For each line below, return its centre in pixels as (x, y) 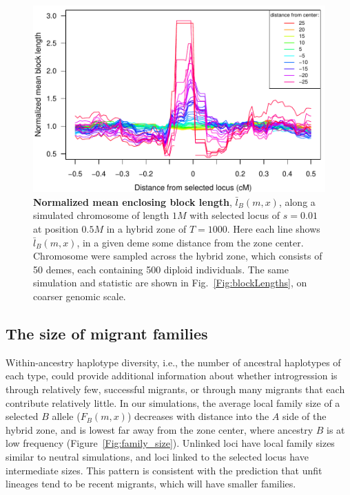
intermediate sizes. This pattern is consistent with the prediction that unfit (164, 470)
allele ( (66, 416)
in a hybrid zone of (146, 228)
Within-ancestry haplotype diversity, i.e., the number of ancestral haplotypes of (173, 362)
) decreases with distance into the (198, 416)
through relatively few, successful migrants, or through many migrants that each (175, 389)
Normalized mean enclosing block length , (133, 201)
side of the (304, 416)
